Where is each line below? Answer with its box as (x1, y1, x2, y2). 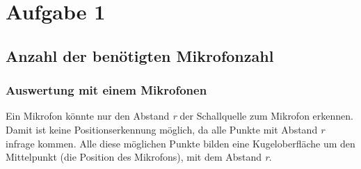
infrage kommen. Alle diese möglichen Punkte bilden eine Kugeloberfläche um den (6, 136, 355, 150)
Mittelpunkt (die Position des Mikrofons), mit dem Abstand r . (6, 150, 272, 164)
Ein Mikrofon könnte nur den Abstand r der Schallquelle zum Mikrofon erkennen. (6, 108, 353, 123)
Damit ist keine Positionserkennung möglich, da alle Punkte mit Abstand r (6, 122, 325, 136)
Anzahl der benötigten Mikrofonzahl (6, 45, 274, 66)
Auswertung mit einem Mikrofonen (6, 81, 207, 99)
